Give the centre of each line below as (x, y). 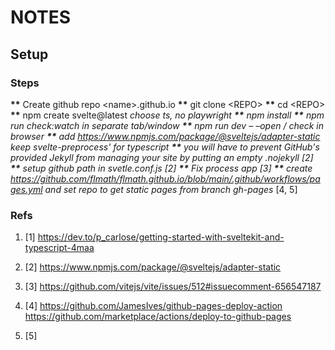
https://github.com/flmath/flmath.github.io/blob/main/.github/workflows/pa (165, 178)
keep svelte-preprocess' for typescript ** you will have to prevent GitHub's (165, 147)
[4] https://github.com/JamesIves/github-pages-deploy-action (153, 306)
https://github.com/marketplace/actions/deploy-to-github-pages (158, 317)
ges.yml (26, 189)
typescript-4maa (59, 248)
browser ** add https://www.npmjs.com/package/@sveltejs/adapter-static (165, 136)
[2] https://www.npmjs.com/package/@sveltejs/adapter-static (153, 267)
